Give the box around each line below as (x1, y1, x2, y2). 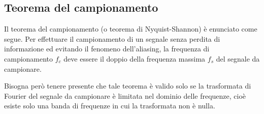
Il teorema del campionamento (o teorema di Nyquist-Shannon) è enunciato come (4, 23, 257, 34)
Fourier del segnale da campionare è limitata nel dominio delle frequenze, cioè (4, 90, 246, 101)
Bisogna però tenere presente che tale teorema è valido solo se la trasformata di (4, 80, 251, 91)
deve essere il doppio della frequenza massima (63, 53, 206, 64)
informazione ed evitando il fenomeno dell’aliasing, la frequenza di (4, 43, 210, 54)
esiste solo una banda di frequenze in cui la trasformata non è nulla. (4, 100, 215, 111)
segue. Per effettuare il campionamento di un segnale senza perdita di (4, 33, 220, 44)
